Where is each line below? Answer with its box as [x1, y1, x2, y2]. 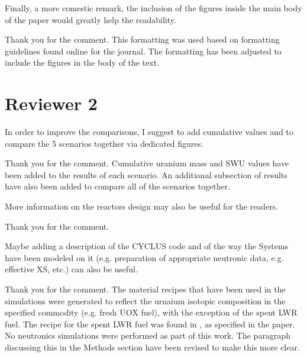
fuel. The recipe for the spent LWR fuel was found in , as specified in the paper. [5, 317, 295, 330]
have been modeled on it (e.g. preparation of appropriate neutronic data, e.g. [5, 251, 284, 263]
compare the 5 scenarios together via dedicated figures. [5, 137, 203, 149]
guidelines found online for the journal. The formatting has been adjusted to [5, 44, 282, 57]
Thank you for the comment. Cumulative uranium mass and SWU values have [5, 157, 289, 169]
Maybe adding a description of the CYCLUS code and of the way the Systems [5, 240, 289, 252]
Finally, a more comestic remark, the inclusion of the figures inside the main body [5, 2, 302, 14]
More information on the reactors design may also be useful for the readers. [5, 200, 279, 213]
